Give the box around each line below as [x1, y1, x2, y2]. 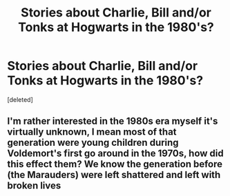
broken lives [7, 180, 61, 192]
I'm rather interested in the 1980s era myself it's [7, 116, 218, 127]
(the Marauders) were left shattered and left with [7, 169, 221, 181]
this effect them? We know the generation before [7, 158, 223, 170]
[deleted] [7, 95, 33, 104]
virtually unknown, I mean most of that [7, 126, 178, 138]
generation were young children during [7, 137, 179, 149]
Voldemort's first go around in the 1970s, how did [7, 148, 224, 160]
